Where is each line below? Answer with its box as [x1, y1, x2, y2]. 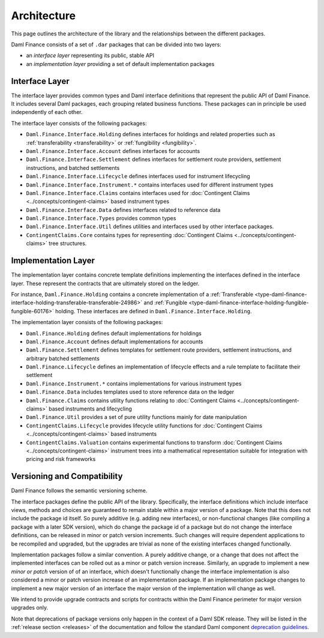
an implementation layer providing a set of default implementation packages [26, 60, 215, 67]
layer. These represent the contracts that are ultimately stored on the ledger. [11, 280, 200, 287]
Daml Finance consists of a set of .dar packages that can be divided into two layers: [11, 41, 221, 48]
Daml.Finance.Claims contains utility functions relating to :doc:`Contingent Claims [26, 397, 236, 404]
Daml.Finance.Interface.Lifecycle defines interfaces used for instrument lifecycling [26, 173, 250, 180]
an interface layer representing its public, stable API [26, 52, 155, 59]
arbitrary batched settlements [26, 355, 100, 362]
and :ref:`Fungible [143, 299, 188, 306]
